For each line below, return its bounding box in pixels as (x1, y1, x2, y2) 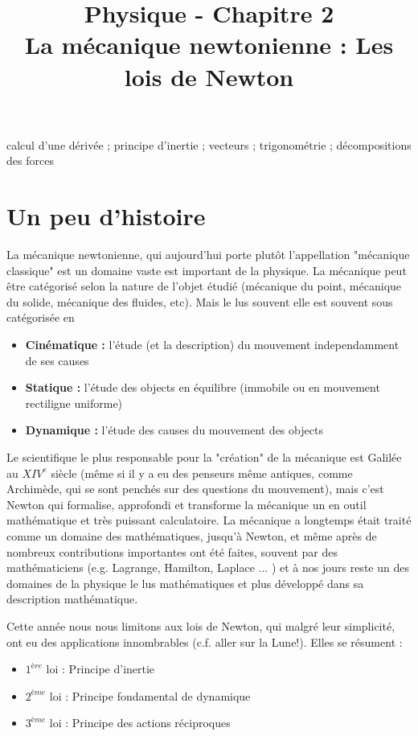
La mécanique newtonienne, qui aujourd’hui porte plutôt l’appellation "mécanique (6, 246, 410, 263)
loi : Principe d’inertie (46, 660, 155, 677)
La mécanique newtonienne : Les (24, 28, 394, 61)
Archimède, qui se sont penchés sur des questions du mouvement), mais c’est (6, 480, 384, 497)
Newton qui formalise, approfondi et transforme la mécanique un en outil (6, 495, 367, 512)
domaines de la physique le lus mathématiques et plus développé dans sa (6, 574, 364, 591)
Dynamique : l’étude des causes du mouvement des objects (25, 421, 323, 438)
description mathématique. (6, 590, 138, 607)
